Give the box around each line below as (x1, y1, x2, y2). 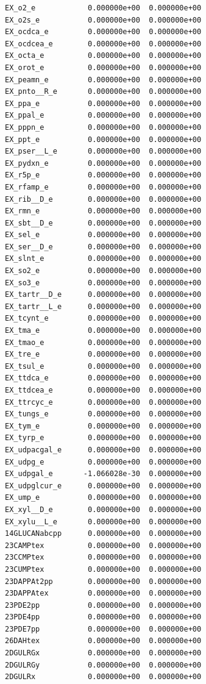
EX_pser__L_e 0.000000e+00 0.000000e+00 (5, 147, 202, 156)
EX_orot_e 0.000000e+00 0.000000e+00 (5, 63, 202, 72)
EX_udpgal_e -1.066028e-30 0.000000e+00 (5, 469, 202, 479)
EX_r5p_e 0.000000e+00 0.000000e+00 (5, 171, 202, 180)
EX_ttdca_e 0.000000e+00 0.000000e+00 (5, 374, 202, 383)
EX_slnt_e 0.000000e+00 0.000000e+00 (5, 254, 202, 263)
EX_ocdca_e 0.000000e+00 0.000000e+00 (5, 27, 202, 37)
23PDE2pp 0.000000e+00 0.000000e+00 (5, 600, 202, 610)
